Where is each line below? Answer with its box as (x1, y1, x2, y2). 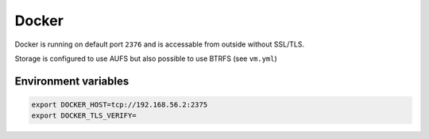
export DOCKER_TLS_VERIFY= (31, 111, 137, 120)
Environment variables (14, 74, 129, 88)
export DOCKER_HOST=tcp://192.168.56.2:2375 (31, 100, 208, 109)
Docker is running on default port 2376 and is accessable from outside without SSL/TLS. (14, 39, 305, 49)
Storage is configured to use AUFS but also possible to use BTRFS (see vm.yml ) (14, 54, 277, 63)
